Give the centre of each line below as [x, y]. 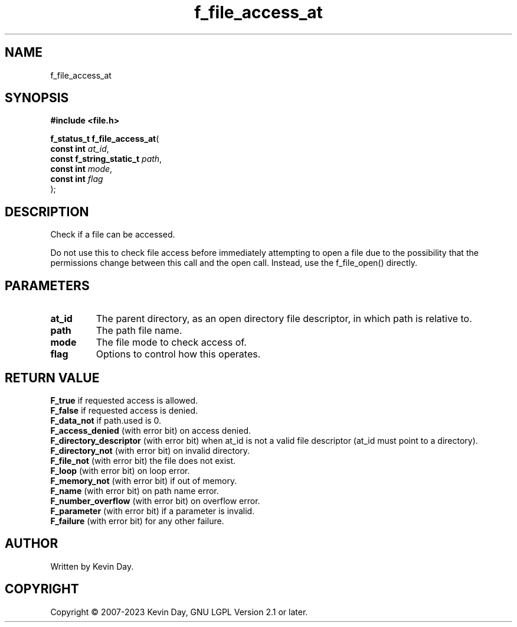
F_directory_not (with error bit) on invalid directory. [150, 450]
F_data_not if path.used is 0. [106, 420]
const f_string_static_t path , [106, 159]
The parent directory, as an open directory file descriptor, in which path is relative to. [284, 319]
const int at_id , [80, 149]
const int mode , [81, 169]
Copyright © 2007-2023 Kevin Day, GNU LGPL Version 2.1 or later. [179, 612]
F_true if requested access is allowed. [124, 400]
